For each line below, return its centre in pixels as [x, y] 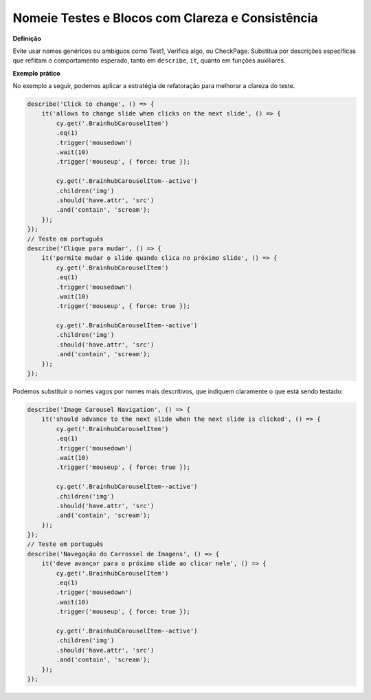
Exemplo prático [37, 73]
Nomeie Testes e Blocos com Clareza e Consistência [166, 18]
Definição [27, 39]
